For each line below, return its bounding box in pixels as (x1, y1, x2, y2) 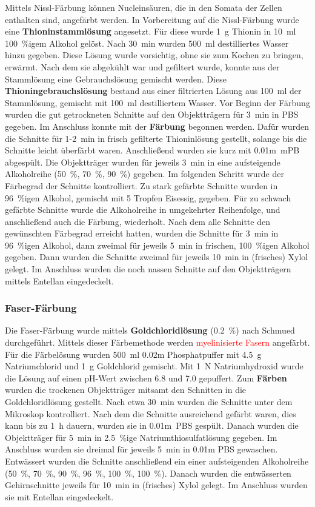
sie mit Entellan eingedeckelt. (5, 490, 114, 503)
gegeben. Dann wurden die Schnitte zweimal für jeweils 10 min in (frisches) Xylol (5, 250, 308, 263)
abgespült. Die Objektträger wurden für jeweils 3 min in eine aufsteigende (5, 155, 280, 168)
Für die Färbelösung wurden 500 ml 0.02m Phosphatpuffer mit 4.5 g (5, 348, 262, 360)
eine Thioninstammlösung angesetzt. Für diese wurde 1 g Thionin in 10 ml (5, 25, 296, 38)
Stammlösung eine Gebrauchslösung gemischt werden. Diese (5, 72, 227, 85)
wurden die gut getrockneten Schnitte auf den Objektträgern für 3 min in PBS (5, 108, 299, 121)
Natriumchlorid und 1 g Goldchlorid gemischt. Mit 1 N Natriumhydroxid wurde (5, 360, 303, 372)
